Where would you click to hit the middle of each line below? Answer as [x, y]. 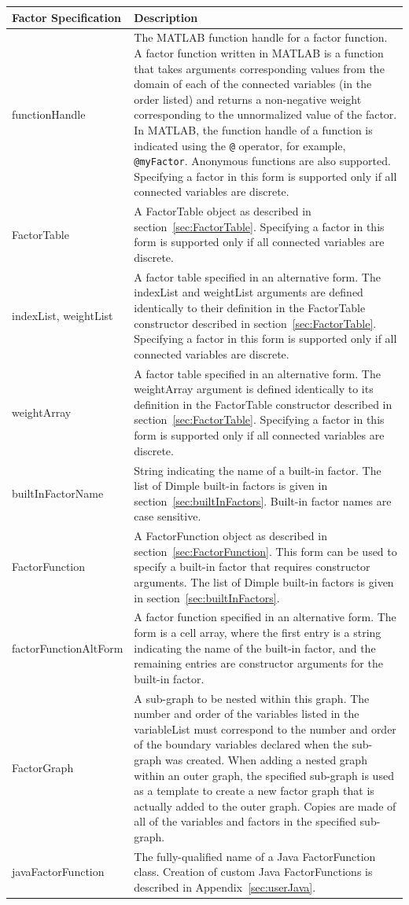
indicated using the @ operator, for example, [240, 145]
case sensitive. [168, 516]
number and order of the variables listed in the [247, 714]
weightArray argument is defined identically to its [254, 389]
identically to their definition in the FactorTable [250, 308]
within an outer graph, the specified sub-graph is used [264, 775]
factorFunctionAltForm [68, 647]
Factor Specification [67, 17]
